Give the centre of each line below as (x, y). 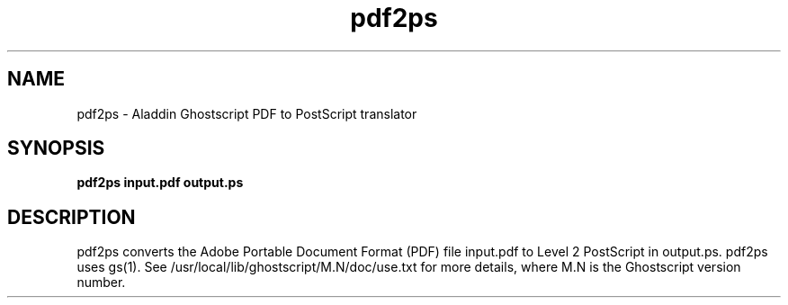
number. (101, 283)
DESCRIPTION (72, 217)
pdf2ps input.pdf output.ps (160, 183)
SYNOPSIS (56, 148)
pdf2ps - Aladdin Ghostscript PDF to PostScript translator (247, 113)
